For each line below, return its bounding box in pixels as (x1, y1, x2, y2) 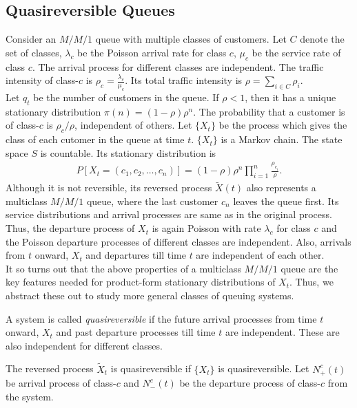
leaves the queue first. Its (233, 193, 339, 208)
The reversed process (6, 361, 94, 376)
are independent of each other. (196, 248, 325, 262)
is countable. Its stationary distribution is (40, 145, 216, 160)
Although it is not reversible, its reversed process (6, 180, 212, 195)
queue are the (280, 261, 338, 275)
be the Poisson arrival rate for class (77, 45, 227, 59)
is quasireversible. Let (218, 361, 309, 376)
